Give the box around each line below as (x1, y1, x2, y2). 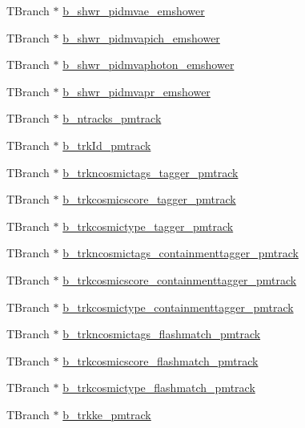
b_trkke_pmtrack (62, 406, 151, 422)
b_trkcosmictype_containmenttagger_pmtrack (62, 298, 294, 315)
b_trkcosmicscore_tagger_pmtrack (62, 191, 236, 208)
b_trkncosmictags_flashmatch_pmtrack (62, 325, 261, 342)
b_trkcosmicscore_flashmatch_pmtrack (62, 352, 259, 369)
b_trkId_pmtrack (62, 136, 151, 153)
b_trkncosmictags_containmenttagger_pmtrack (62, 244, 299, 261)
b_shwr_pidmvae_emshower (62, 2, 205, 18)
